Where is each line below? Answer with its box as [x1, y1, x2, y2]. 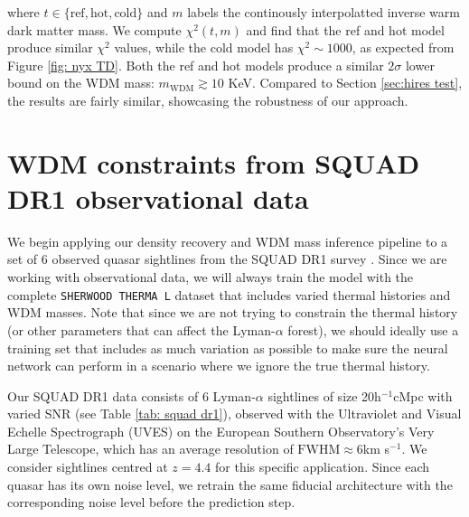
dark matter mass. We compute [7, 20, 182, 39]
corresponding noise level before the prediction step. [7, 493, 295, 512]
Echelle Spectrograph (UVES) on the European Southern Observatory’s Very [7, 421, 435, 440]
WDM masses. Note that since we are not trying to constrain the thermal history [7, 303, 458, 322]
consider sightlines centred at [7, 457, 168, 476]
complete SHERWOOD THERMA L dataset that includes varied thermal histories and [7, 285, 451, 304]
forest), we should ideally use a [287, 320, 459, 339]
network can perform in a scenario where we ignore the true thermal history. [7, 356, 430, 375]
